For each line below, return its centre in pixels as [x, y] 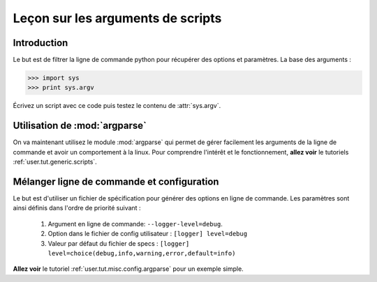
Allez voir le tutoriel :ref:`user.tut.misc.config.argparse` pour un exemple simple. [128, 269]
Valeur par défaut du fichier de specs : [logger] [119, 243]
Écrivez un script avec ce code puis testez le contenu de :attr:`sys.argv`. [117, 106]
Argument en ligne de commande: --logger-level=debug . [135, 224]
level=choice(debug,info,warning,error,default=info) [142, 253]
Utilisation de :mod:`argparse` [80, 126]
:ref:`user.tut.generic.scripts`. [55, 162]
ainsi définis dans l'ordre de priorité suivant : [77, 208]
